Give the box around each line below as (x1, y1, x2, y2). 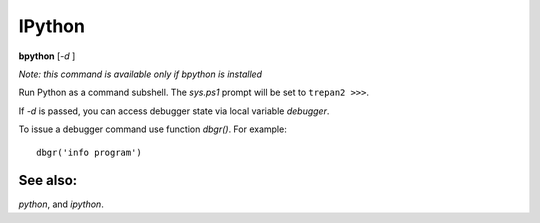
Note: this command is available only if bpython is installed (18, 68, 263, 80)
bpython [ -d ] (18, 50, 76, 62)
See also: (18, 172, 78, 189)
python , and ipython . (18, 198, 104, 210)
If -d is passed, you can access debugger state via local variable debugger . (18, 105, 330, 117)
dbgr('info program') (36, 146, 142, 158)
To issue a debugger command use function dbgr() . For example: (18, 123, 287, 135)
